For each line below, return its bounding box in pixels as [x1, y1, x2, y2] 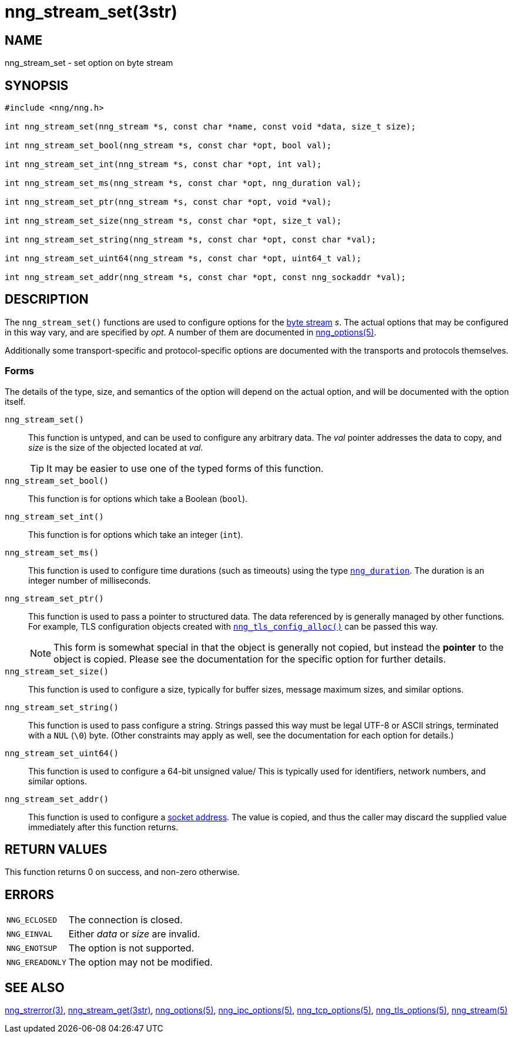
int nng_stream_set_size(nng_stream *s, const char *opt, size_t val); [5, 216, 342, 226]
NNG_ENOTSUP [6, 943, 58, 953]
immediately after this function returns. [28, 821, 179, 832]
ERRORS [5, 887, 55, 902]
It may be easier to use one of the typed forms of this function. [46, 462, 324, 474]
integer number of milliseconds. [28, 575, 151, 585]
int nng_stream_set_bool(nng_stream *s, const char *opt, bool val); [5, 141, 332, 151]
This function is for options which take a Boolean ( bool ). [28, 493, 248, 504]
